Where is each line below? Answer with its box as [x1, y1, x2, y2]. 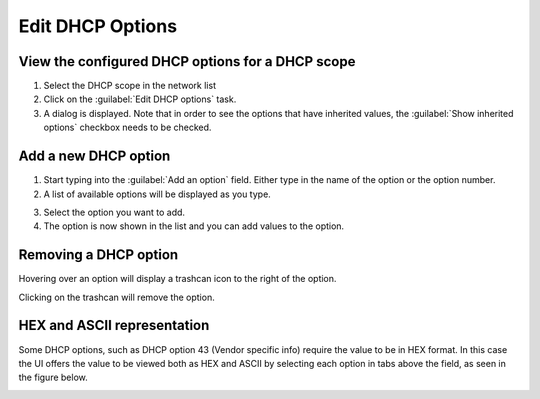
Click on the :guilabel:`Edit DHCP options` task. [43, 93, 237, 105]
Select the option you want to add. [43, 206, 185, 218]
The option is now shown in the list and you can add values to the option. [43, 220, 345, 232]
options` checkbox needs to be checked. [43, 121, 212, 134]
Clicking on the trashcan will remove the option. [18, 291, 215, 303]
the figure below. [18, 371, 89, 384]
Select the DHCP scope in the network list [43, 80, 217, 92]
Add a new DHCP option [18, 148, 171, 165]
